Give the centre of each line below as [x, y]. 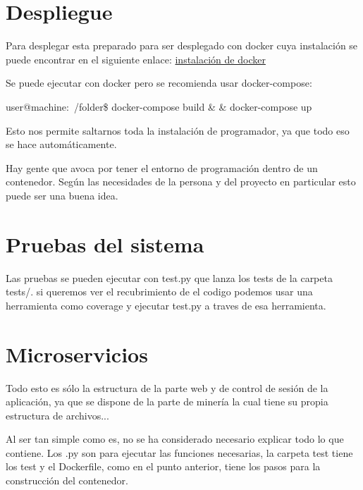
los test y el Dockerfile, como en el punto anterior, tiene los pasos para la [163, 466]
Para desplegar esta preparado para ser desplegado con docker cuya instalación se [182, 45]
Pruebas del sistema [105, 244]
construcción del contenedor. [67, 480]
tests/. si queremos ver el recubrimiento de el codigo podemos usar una [159, 292]
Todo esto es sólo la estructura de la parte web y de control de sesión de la [167, 387]
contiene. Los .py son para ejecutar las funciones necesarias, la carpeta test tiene [179, 452]
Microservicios [77, 354]
